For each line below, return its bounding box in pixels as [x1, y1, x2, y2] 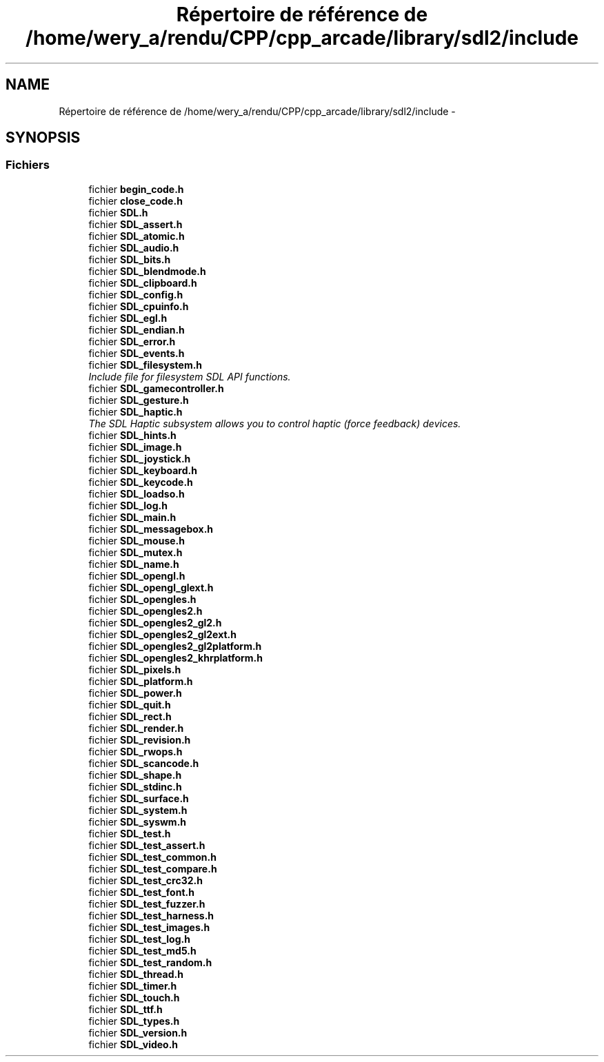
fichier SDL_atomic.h [88, 229, 185, 242]
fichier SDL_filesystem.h [88, 358, 203, 371]
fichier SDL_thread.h [88, 968, 183, 980]
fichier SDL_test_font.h [88, 886, 194, 898]
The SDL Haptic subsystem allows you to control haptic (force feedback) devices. [88, 417, 461, 429]
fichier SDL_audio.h [88, 241, 179, 254]
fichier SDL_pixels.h [88, 663, 181, 675]
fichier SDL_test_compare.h [88, 862, 217, 875]
